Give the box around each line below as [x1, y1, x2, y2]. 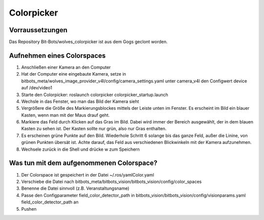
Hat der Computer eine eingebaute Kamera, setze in [21, 71, 127, 77]
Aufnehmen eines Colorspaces [9, 51, 106, 60]
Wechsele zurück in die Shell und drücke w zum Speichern [21, 146, 140, 152]
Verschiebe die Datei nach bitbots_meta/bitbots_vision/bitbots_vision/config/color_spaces [21, 179, 202, 184]
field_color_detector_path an [21, 199, 79, 205]
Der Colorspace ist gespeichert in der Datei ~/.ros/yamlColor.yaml [21, 172, 154, 178]
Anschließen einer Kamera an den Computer [21, 64, 111, 70]
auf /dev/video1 [21, 85, 52, 91]
